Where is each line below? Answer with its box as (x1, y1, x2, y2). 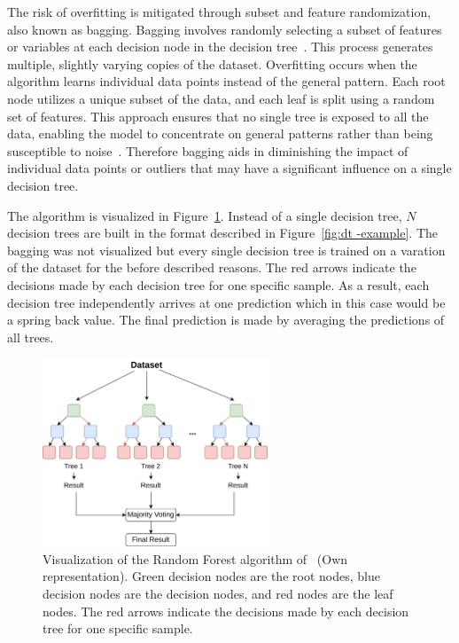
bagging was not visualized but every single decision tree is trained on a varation (7, 240, 446, 259)
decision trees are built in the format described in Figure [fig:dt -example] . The (7, 223, 438, 242)
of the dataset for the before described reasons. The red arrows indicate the (7, 258, 416, 277)
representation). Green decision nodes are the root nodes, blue (43, 567, 380, 585)
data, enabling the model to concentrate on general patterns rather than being (7, 124, 433, 143)
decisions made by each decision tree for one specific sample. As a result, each (7, 275, 430, 294)
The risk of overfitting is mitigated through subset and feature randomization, (7, 3, 432, 20)
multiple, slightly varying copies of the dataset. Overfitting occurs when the (7, 54, 417, 73)
